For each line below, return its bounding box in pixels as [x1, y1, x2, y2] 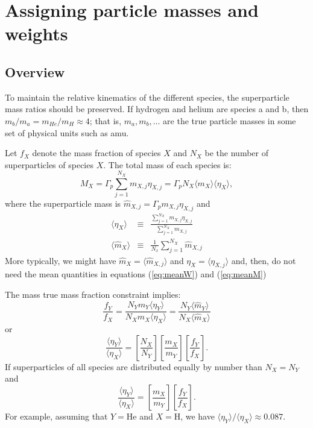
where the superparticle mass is [5, 197, 121, 209]
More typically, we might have [5, 254, 116, 266]
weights [5, 21, 68, 46]
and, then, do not [231, 254, 296, 266]
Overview [5, 62, 65, 81]
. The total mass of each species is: [103, 158, 232, 171]
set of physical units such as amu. [5, 126, 129, 139]
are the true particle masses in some [163, 114, 296, 127]
